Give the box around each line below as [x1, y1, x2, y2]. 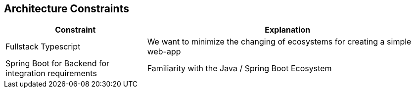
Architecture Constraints [4, 2, 129, 15]
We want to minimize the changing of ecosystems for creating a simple [147, 37, 412, 47]
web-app [147, 46, 181, 57]
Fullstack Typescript [5, 42, 81, 52]
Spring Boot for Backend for [5, 58, 110, 69]
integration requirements [5, 68, 97, 79]
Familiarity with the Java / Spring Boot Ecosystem [147, 63, 332, 74]
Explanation [265, 25, 311, 35]
